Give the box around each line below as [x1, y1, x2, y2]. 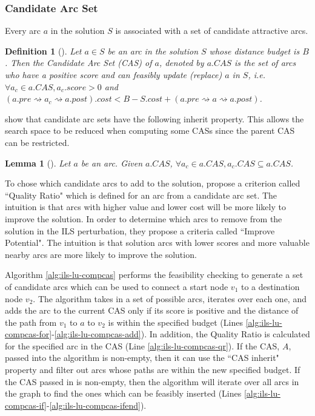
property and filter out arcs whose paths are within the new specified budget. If [5, 363, 300, 376]
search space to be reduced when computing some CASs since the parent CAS [5, 124, 295, 137]
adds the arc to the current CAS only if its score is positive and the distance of [5, 304, 299, 317]
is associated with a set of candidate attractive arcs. [115, 24, 308, 37]
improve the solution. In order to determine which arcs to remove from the [5, 212, 282, 225]
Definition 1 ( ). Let [5, 44, 82, 57]
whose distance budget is [209, 44, 300, 57]
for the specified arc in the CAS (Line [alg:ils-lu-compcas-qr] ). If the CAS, [5, 339, 280, 352]
